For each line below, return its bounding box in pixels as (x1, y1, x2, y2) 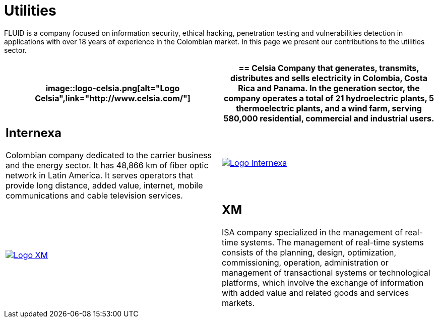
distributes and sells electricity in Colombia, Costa (230, 73, 427, 83)
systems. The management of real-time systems (240, 237, 424, 247)
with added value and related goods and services (222, 287, 409, 298)
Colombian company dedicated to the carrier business (6, 150, 212, 160)
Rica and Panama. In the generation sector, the (238, 83, 420, 93)
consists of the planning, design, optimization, (222, 247, 397, 257)
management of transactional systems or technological (222, 267, 430, 278)
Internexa (6, 125, 62, 140)
